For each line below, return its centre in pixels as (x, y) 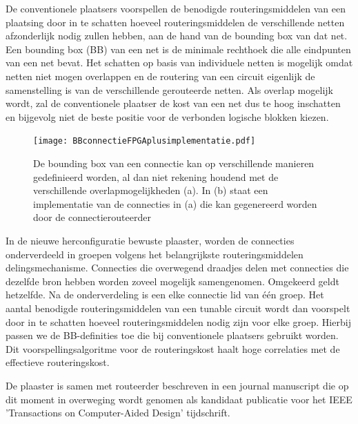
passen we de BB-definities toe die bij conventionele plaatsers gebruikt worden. (172, 335)
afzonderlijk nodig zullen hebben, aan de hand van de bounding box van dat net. (177, 36)
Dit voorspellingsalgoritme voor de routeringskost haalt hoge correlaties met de (173, 348)
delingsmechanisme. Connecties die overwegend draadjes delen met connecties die (177, 268)
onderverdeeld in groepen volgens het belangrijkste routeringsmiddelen (155, 254)
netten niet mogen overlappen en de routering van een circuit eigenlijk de (160, 76)
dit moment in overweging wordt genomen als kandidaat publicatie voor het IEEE (179, 399)
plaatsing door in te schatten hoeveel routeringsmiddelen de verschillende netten (175, 22)
